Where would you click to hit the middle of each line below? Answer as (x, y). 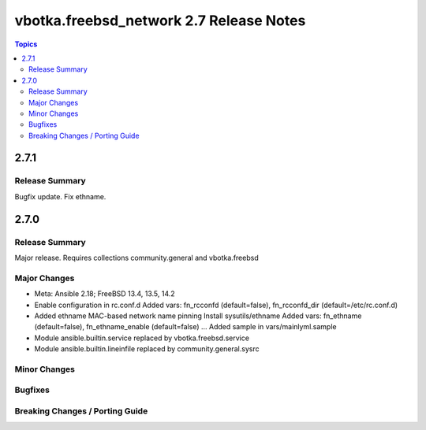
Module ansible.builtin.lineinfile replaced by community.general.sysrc (147, 349)
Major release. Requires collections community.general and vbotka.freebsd (137, 258)
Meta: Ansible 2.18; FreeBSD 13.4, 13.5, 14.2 (105, 294)
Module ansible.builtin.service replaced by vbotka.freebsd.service (142, 338)
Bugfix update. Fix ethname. (60, 196)
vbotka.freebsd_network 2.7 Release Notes (160, 20)
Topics (26, 44)
